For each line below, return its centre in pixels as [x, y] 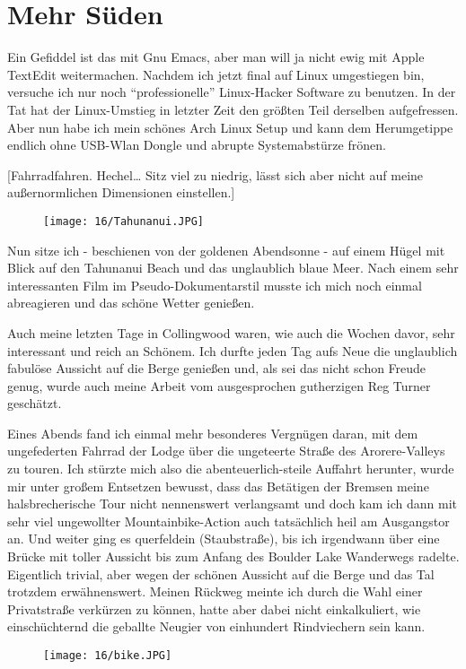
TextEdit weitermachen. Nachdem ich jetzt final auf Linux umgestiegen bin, [216, 74]
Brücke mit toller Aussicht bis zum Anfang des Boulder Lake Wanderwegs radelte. [233, 556]
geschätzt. [35, 403]
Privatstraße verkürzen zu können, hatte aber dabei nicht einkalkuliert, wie [214, 608]
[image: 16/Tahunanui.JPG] [123, 221]
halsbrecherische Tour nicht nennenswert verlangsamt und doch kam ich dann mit [233, 504]
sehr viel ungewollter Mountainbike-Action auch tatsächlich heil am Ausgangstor [229, 521]
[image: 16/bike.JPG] [108, 656]
